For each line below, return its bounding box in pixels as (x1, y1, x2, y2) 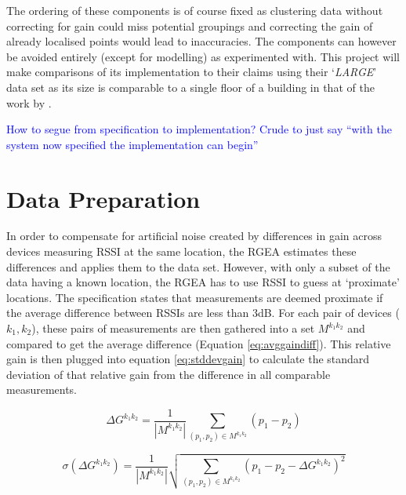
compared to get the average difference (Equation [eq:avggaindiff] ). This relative (6, 335, 391, 351)
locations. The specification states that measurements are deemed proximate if (6, 289, 383, 305)
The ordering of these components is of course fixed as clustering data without (6, 2, 383, 18)
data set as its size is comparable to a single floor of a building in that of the (6, 78, 375, 95)
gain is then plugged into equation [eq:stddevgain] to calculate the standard (6, 351, 370, 367)
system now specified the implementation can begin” (6, 136, 259, 152)
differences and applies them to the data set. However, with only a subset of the (6, 258, 390, 275)
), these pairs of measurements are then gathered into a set (31, 320, 315, 337)
